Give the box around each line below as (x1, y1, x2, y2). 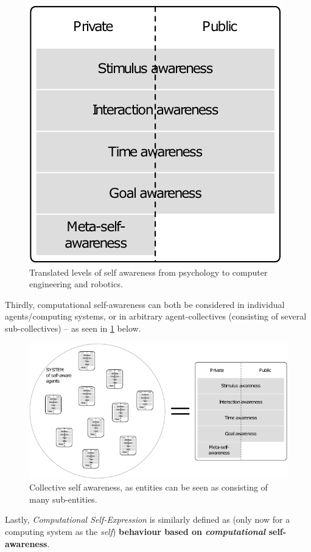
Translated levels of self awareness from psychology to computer (29, 265, 268, 278)
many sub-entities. (29, 492, 97, 505)
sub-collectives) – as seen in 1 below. (5, 321, 141, 334)
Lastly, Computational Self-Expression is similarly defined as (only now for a (5, 513, 290, 526)
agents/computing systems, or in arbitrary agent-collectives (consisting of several (5, 310, 307, 323)
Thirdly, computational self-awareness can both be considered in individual (5, 298, 285, 310)
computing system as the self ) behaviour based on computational (5, 525, 266, 538)
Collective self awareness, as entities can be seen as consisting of (29, 481, 268, 494)
